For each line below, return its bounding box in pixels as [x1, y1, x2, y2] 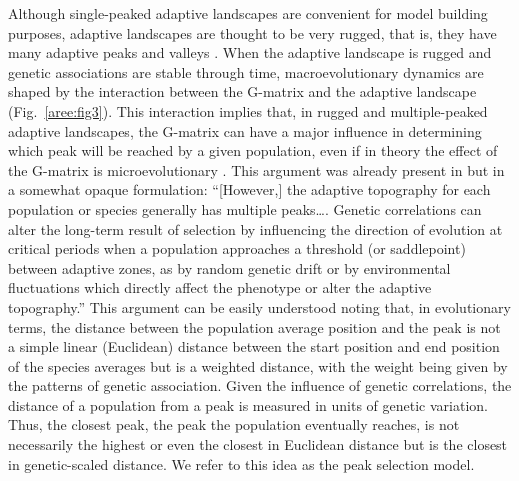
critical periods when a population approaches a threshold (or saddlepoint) [8, 238, 466, 259]
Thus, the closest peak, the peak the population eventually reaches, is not [8, 414, 460, 435]
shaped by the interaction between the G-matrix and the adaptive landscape [8, 81, 477, 102]
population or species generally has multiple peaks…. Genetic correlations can [8, 198, 482, 219]
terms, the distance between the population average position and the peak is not [8, 316, 501, 337]
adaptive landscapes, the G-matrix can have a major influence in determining [8, 120, 482, 141]
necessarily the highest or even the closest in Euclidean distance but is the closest [8, 434, 508, 455]
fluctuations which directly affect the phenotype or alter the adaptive [8, 277, 432, 298]
